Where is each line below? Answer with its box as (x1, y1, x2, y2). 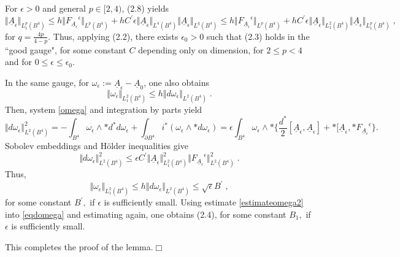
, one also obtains (144, 75, 209, 88)
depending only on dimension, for (138, 43, 264, 56)
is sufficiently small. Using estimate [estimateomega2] (104, 196, 304, 209)
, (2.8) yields (121, 2, 169, 14)
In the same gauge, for (5, 75, 89, 88)
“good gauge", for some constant (5, 43, 126, 56)
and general (42, 2, 86, 14)
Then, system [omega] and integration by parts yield (5, 102, 202, 115)
